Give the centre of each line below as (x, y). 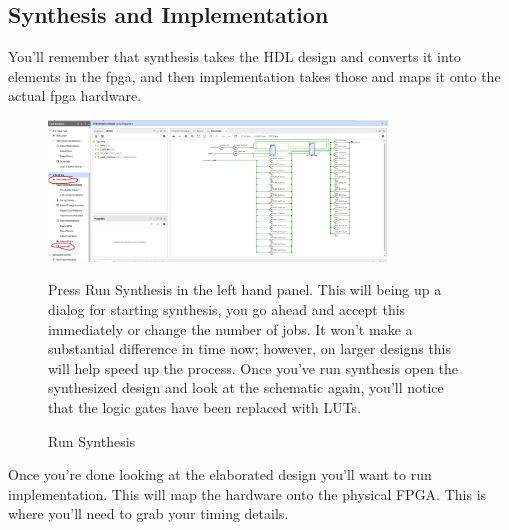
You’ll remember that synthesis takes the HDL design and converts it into (234, 56)
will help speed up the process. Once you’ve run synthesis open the (253, 367)
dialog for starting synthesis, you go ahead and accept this (227, 309)
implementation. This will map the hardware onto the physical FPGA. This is (247, 493)
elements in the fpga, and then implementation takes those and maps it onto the (254, 75)
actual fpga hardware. (75, 95)
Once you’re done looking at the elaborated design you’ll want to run (220, 474)
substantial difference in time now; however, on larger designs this (250, 348)
